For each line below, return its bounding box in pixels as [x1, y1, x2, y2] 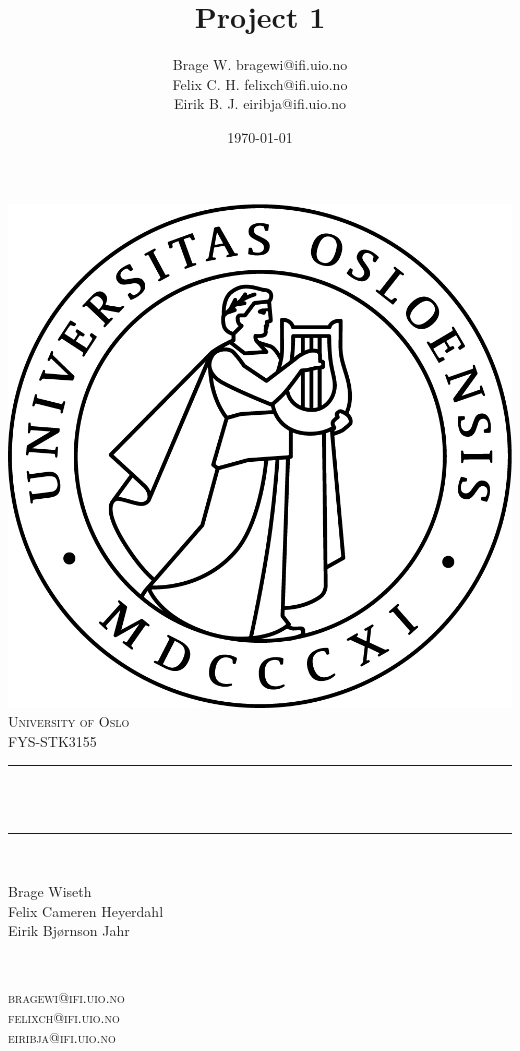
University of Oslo [8, 711, 130, 732]
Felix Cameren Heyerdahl [8, 900, 164, 921]
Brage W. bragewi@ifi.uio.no [172, 54, 348, 75]
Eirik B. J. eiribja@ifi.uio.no [174, 93, 346, 114]
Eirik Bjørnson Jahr [8, 920, 130, 941]
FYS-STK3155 [8, 730, 97, 751]
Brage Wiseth [8, 881, 92, 902]
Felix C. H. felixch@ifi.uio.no [172, 73, 348, 94]
